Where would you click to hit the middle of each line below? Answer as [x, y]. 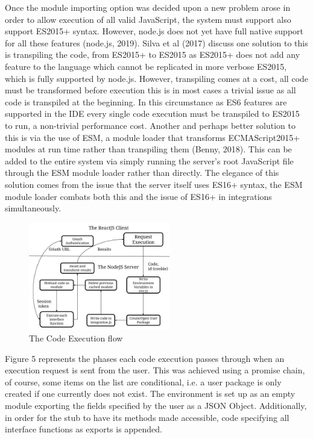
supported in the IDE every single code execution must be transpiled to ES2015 [152, 114]
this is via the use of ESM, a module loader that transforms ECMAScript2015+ [153, 137]
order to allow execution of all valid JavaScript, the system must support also [148, 19]
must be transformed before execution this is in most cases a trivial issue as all [150, 90]
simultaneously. [33, 208]
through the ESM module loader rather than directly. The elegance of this [142, 173]
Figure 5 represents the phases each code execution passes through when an [145, 358]
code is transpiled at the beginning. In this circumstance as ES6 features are [146, 101]
